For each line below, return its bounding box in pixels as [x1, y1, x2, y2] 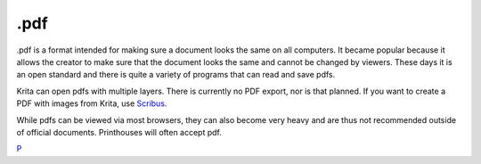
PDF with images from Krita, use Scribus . [16, 98, 167, 109]
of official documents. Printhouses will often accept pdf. [16, 127, 223, 137]
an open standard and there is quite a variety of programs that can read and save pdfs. [16, 70, 336, 80]
